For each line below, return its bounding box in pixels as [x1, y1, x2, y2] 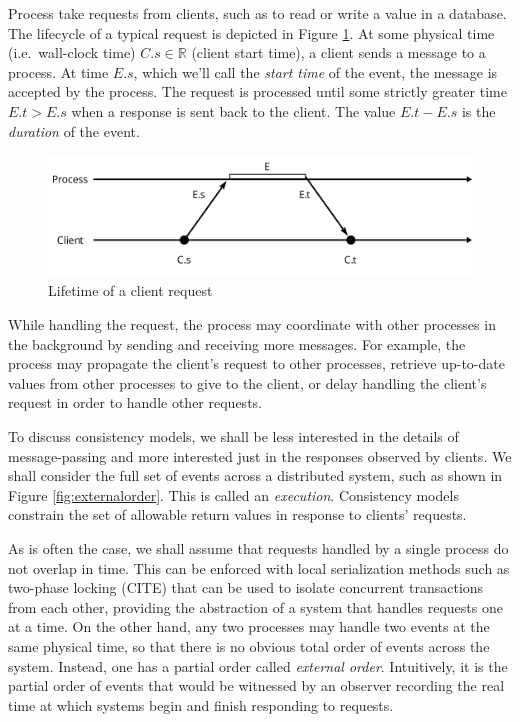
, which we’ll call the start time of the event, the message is [133, 61, 498, 82]
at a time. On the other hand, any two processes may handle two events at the [8, 616, 490, 637]
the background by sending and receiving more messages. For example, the [8, 333, 466, 354]
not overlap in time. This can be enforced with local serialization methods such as [8, 557, 510, 578]
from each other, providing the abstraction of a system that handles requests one [8, 596, 503, 617]
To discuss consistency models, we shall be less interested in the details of [8, 426, 459, 447]
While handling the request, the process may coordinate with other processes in [8, 314, 496, 335]
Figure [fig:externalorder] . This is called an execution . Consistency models [8, 484, 459, 505]
